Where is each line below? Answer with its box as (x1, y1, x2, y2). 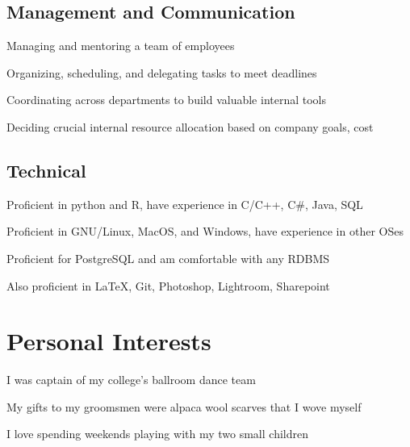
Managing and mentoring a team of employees (6, 37, 235, 54)
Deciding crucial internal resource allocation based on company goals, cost (6, 118, 374, 135)
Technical (6, 157, 86, 182)
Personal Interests (6, 324, 211, 357)
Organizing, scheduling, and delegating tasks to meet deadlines (6, 64, 317, 81)
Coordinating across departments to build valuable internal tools (6, 91, 327, 108)
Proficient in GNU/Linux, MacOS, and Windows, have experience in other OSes (6, 223, 404, 240)
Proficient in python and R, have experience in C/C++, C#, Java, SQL (6, 195, 363, 212)
